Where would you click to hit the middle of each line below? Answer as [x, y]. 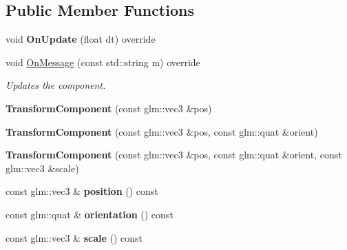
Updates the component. [56, 85]
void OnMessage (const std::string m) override [103, 62]
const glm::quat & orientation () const [90, 214]
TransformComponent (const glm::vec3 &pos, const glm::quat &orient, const [174, 155]
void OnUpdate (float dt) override [81, 39]
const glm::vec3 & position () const [82, 191]
